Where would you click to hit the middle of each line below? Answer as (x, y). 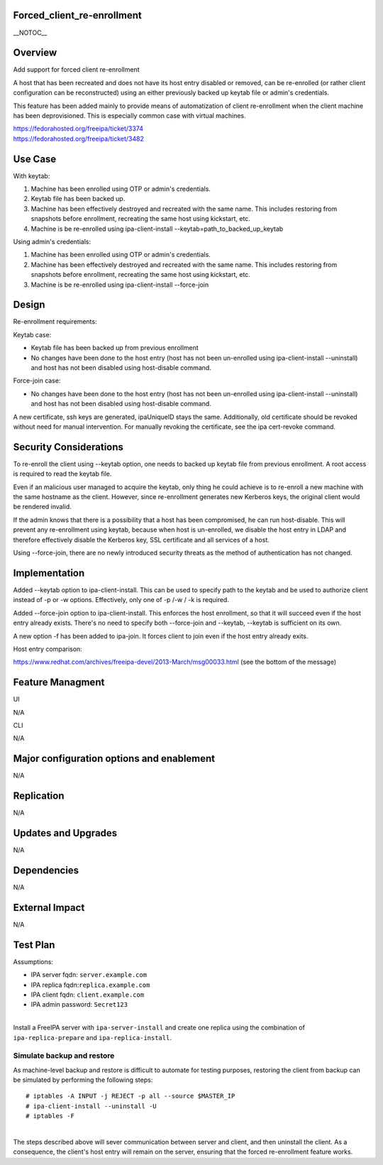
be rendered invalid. (43, 507)
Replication (39, 796)
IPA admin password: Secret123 (79, 1005)
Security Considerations (68, 447)
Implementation (49, 573)
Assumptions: (33, 961)
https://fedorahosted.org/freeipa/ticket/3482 (79, 138)
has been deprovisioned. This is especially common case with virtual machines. (129, 115)
